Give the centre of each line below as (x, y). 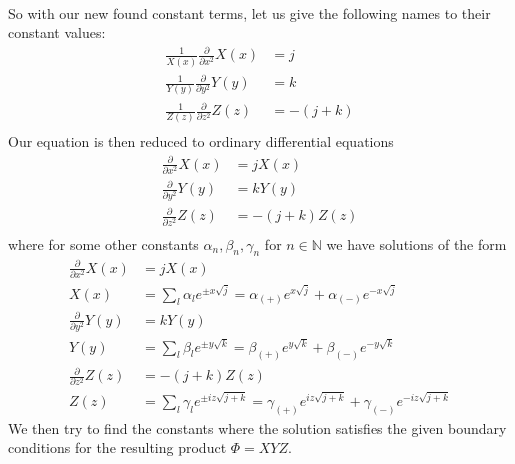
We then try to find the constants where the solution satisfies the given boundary (257, 427)
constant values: (57, 32)
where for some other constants (103, 243)
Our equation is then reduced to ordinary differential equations (201, 141)
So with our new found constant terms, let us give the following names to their (249, 12)
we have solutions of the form (416, 243)
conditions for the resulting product (117, 447)
